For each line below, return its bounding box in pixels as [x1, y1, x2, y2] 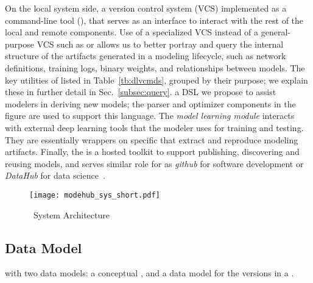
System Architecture [33, 208, 110, 221]
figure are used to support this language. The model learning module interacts [5, 109, 295, 122]
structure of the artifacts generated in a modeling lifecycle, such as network [5, 49, 286, 62]
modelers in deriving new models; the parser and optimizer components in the [5, 97, 296, 110]
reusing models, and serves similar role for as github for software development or [5, 157, 304, 170]
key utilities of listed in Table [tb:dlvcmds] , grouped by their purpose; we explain [5, 73, 308, 86]
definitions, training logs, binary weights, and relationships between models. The [5, 61, 305, 74]
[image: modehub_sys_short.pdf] [29, 190, 160, 199]
